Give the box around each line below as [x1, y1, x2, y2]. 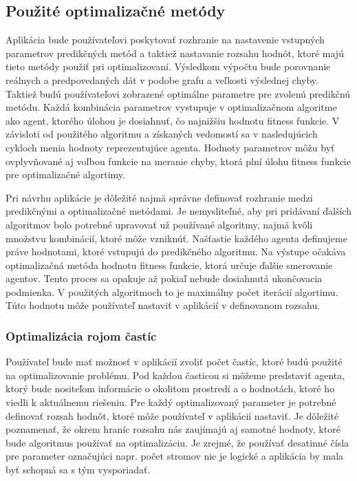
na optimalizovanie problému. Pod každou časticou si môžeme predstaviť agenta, [6, 367, 345, 382]
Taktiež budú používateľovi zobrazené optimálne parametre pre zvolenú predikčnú [6, 86, 351, 100]
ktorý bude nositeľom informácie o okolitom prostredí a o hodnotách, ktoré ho [6, 381, 334, 396]
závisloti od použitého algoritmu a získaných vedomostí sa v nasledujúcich [6, 127, 318, 141]
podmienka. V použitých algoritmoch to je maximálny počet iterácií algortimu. [6, 284, 338, 299]
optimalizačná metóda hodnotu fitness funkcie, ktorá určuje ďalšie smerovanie [6, 257, 333, 272]
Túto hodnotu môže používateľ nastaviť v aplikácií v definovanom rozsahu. [6, 298, 321, 312]
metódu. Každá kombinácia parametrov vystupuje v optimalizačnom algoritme [6, 100, 337, 114]
